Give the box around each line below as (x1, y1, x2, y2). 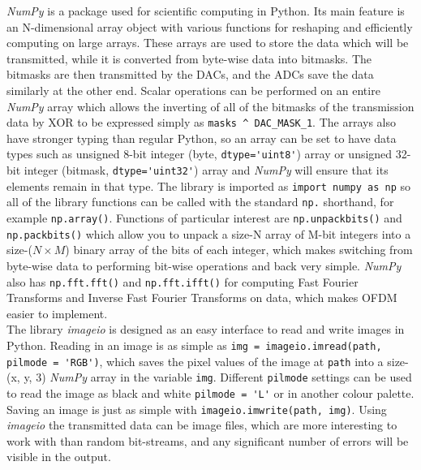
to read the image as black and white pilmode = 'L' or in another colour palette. (6, 384, 415, 401)
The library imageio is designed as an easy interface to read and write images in (6, 321, 405, 338)
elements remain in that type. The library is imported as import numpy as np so (6, 177, 410, 194)
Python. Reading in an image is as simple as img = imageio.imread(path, (6, 336, 382, 353)
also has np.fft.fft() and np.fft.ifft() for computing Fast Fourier (6, 273, 359, 290)
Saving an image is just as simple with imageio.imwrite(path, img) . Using (6, 400, 387, 417)
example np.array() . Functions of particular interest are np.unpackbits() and (6, 209, 402, 226)
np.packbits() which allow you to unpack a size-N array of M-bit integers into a (6, 225, 411, 242)
